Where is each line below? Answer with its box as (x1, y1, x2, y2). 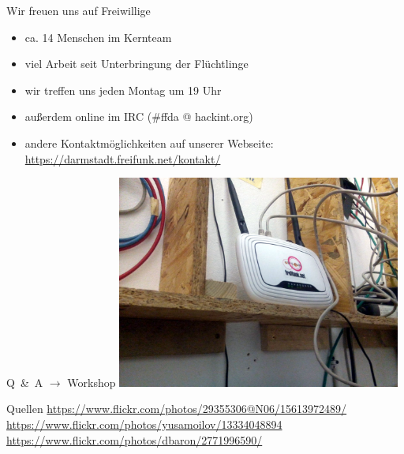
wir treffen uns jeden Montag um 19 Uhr (24, 81, 222, 98)
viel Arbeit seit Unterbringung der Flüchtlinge (24, 55, 249, 72)
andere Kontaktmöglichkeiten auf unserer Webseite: (24, 134, 274, 151)
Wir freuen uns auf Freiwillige (6, 2, 151, 18)
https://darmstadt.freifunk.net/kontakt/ (24, 150, 221, 167)
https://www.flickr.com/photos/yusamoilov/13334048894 (6, 415, 282, 432)
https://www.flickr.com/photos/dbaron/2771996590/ (6, 431, 263, 448)
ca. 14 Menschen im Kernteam (24, 28, 172, 45)
